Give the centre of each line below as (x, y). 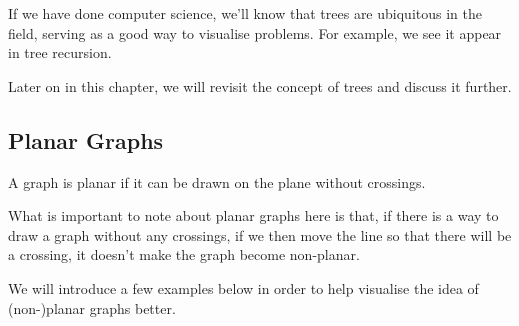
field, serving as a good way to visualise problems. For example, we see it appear (255, 32)
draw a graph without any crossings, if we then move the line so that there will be (260, 234)
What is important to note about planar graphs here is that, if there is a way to (253, 215)
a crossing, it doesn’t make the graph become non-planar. (184, 254)
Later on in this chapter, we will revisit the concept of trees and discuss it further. (260, 85)
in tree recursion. (60, 52)
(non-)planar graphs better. (92, 307)
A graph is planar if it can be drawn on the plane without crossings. (217, 181)
